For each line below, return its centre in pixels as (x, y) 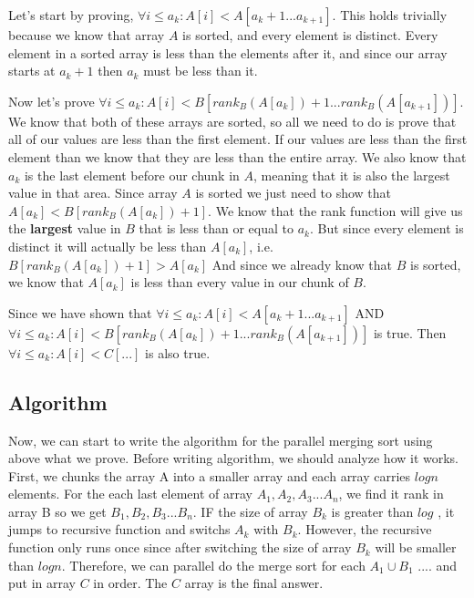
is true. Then (410, 332)
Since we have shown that (80, 312)
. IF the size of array (250, 511)
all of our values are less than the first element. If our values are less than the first (238, 139)
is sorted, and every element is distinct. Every (310, 35)
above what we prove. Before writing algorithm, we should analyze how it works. (234, 458)
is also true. (178, 352)
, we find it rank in (391, 494)
